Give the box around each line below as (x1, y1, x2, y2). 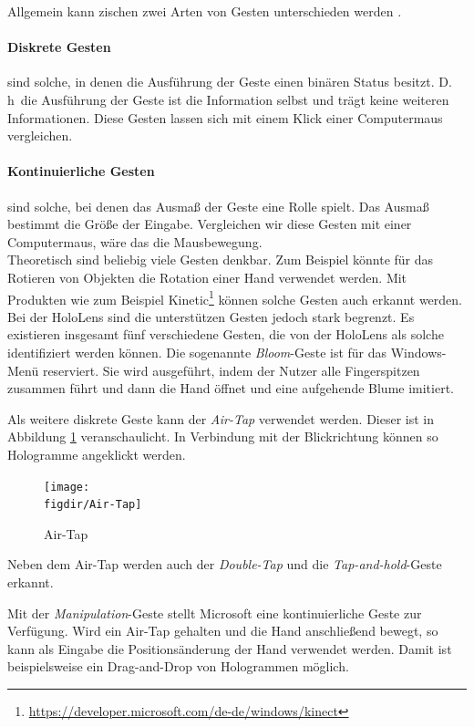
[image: (44, 480, 90, 493)
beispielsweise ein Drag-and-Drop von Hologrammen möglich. (7, 657, 349, 676)
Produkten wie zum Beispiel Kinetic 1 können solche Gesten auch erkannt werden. (7, 286, 463, 308)
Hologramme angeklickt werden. (7, 444, 186, 463)
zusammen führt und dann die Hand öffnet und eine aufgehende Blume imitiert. (7, 379, 454, 398)
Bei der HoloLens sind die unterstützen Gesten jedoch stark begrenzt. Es (7, 306, 415, 326)
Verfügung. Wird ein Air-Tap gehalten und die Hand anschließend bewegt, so (7, 621, 438, 640)
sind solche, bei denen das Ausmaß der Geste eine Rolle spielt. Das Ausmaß (7, 196, 429, 215)
